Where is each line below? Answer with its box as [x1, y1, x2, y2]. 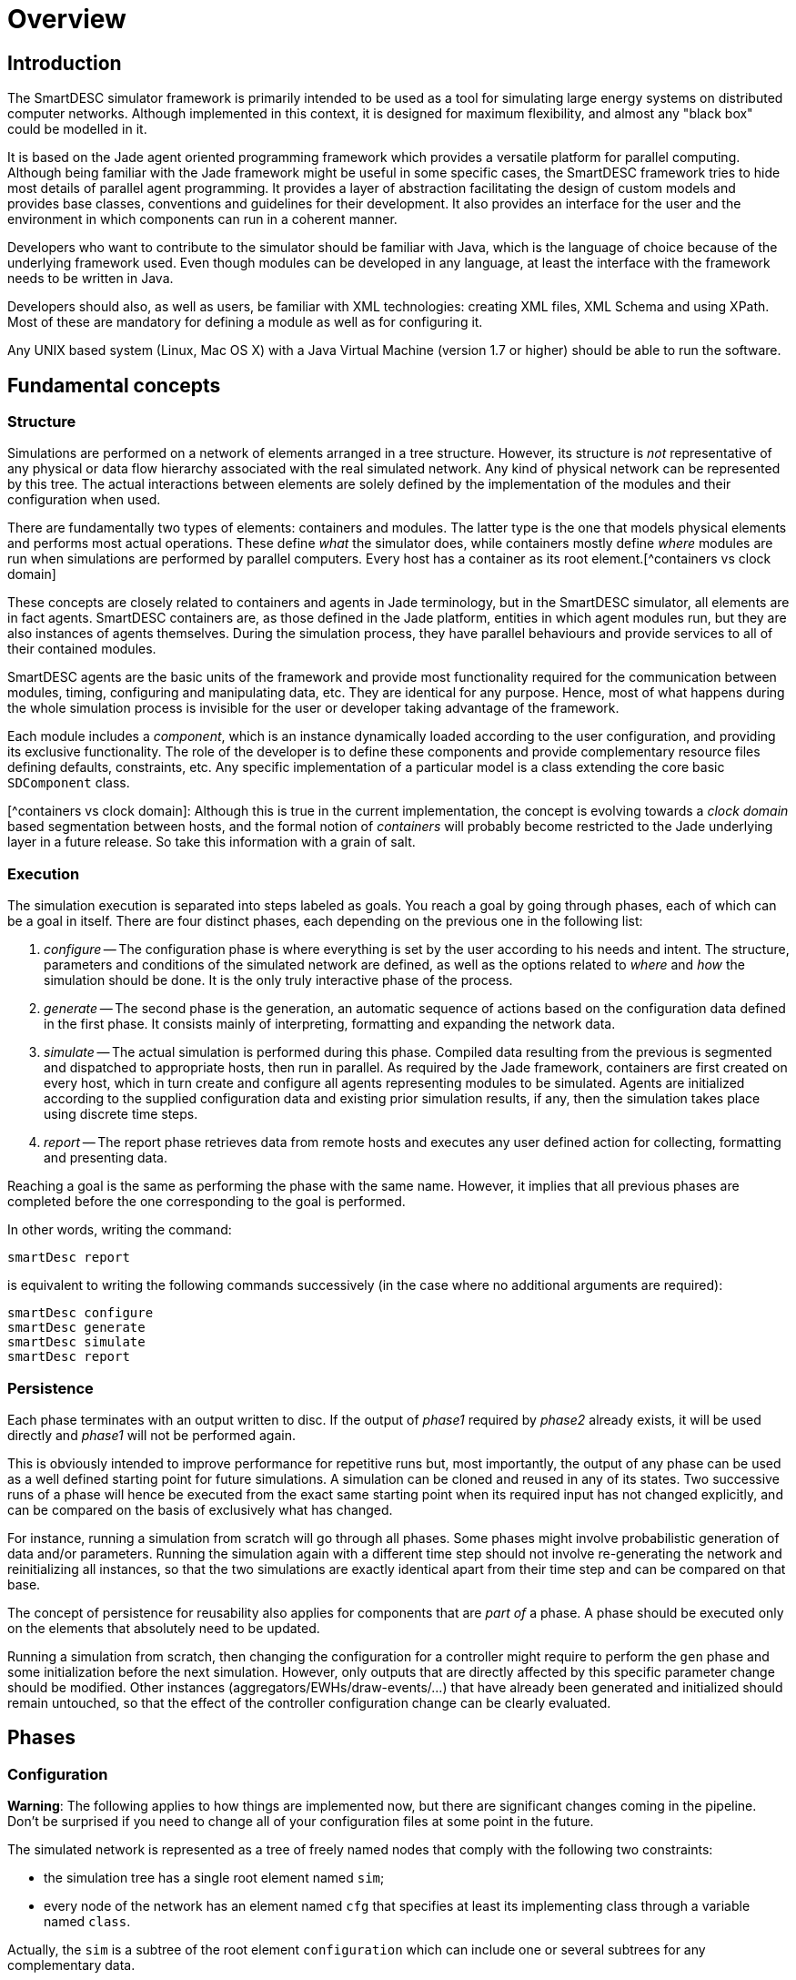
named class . [44, 1914, 131, 1930]
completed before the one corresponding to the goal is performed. [7, 1193, 406, 1210]
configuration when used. [7, 492, 161, 508]
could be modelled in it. [7, 121, 147, 137]
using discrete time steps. [44, 1106, 198, 1122]
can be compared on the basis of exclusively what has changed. [7, 1501, 393, 1518]
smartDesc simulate [7, 1335, 146, 1350]
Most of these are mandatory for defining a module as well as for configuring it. [7, 314, 483, 330]
